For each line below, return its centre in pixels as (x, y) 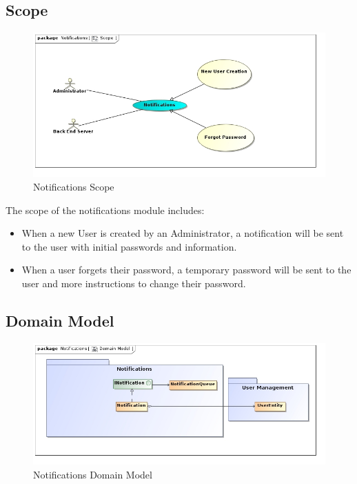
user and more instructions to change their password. (134, 283)
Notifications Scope (74, 186)
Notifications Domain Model (93, 474)
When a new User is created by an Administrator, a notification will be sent (183, 233)
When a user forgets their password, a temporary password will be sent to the (186, 270)
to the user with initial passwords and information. (129, 246)
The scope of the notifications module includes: (105, 210)
